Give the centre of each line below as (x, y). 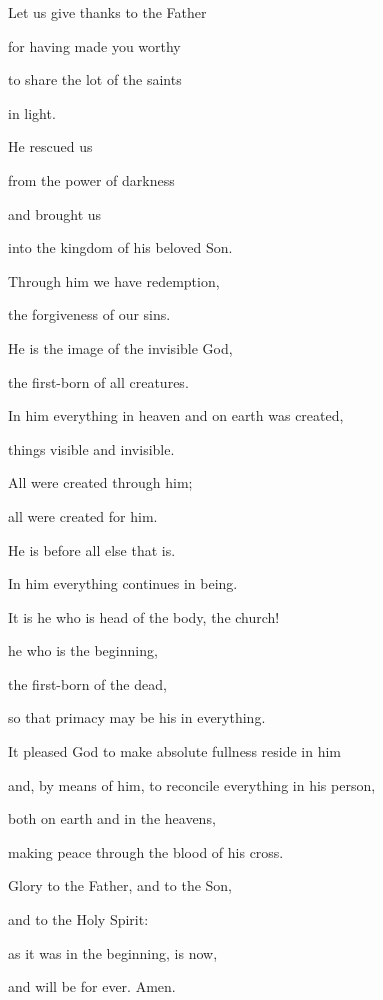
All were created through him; (100, 482)
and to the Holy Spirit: (78, 919)
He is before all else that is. (92, 549)
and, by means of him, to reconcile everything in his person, (192, 784)
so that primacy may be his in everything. (137, 717)
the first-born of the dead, (87, 683)
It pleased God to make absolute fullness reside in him (175, 751)
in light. (32, 112)
